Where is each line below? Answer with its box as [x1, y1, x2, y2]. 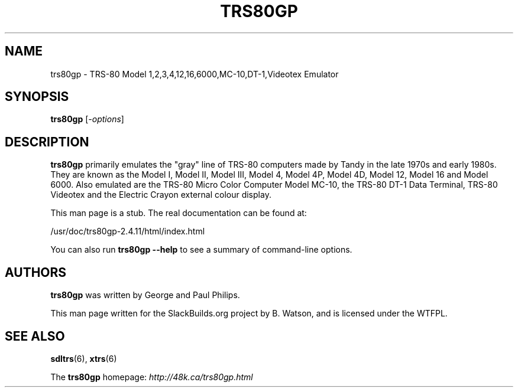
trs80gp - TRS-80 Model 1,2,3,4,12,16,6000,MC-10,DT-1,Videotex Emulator [50, 68, 339, 79]
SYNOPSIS [5, 89, 69, 104]
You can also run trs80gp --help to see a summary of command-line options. [50, 244, 352, 255]
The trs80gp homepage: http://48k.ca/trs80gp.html [50, 371, 253, 382]
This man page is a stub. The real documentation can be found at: [50, 208, 307, 218]
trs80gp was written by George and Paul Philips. [50, 290, 240, 300]
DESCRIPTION [5, 134, 89, 149]
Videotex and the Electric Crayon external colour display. [50, 190, 271, 200]
